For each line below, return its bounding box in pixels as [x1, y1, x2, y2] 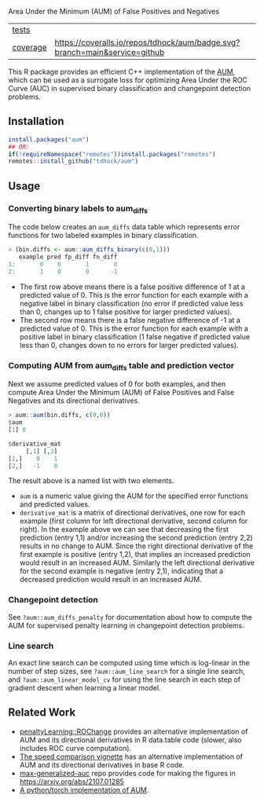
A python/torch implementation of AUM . [19, 785, 149, 794]
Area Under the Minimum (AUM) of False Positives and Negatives [8, 7, 220, 16]
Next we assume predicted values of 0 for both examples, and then [8, 379, 226, 389]
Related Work [8, 706, 76, 720]
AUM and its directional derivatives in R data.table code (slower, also [19, 734, 242, 745]
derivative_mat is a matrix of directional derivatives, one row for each [19, 508, 246, 518]
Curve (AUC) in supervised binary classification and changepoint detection [8, 84, 251, 93]
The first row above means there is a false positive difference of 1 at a [19, 282, 246, 291]
